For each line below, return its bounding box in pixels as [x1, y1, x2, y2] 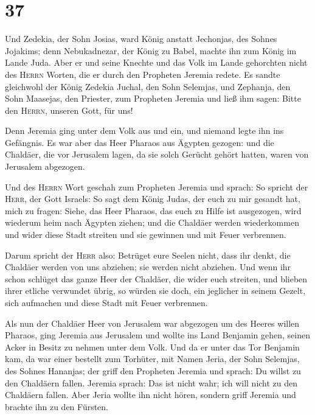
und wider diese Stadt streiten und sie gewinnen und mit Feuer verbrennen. [5, 228, 286, 241]
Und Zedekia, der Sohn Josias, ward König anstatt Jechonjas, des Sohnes [5, 32, 277, 45]
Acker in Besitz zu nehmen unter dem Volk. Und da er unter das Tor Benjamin [5, 340, 300, 353]
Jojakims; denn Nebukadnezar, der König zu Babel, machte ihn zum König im [5, 44, 297, 57]
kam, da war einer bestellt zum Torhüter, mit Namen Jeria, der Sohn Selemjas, [5, 352, 300, 365]
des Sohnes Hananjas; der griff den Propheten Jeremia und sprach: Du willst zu [5, 364, 301, 377]
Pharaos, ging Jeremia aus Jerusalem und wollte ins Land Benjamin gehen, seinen [5, 329, 310, 341]
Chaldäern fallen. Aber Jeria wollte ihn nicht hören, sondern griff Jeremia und [5, 388, 296, 401]
